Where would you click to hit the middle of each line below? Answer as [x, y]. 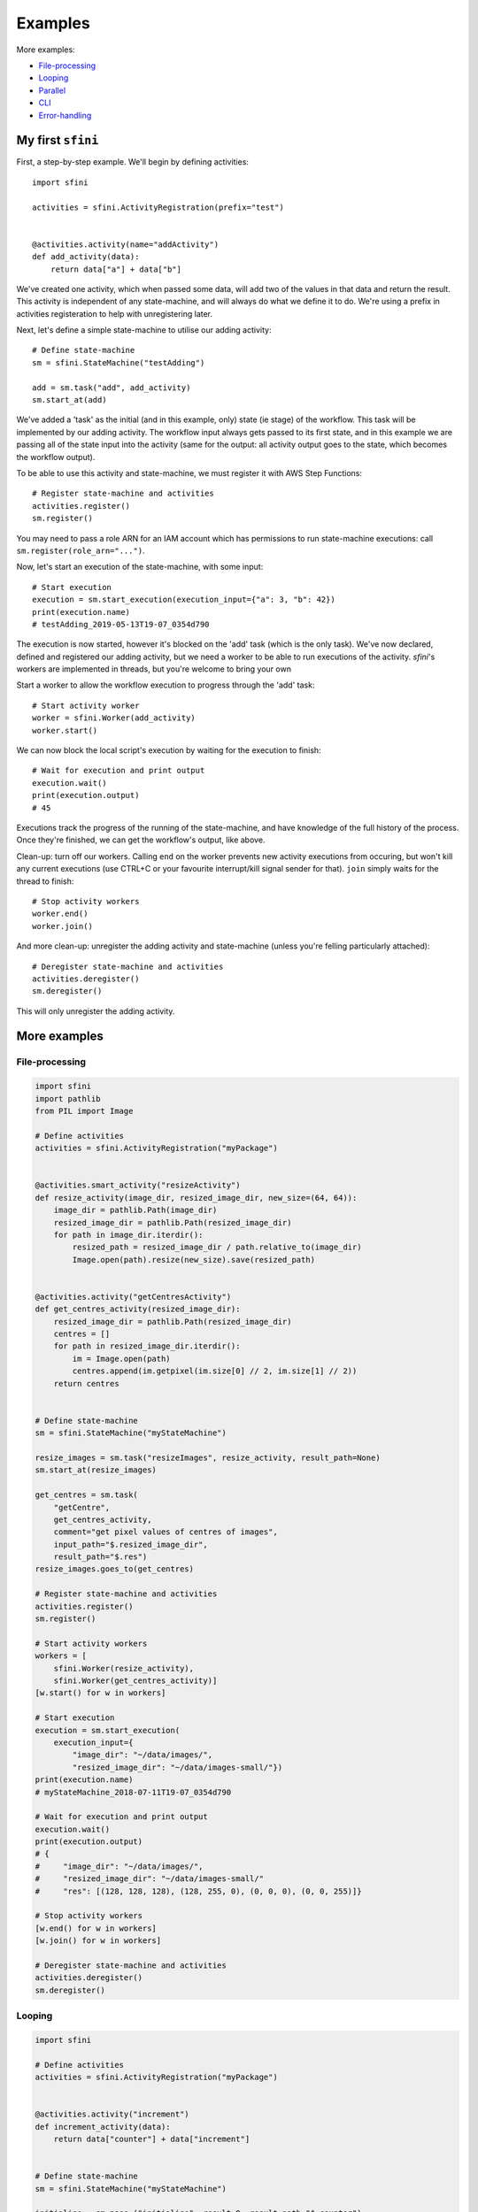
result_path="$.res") [100, 1557]
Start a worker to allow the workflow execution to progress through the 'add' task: [166, 685]
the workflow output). [56, 457]
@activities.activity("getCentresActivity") [133, 1297]
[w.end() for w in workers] [96, 1928]
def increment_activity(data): [103, 2127]
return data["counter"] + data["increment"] [152, 2139]
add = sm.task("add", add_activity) [112, 388]
